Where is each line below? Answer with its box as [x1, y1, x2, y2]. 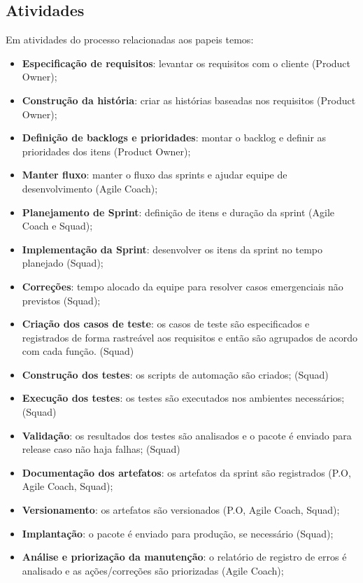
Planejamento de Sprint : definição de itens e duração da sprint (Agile [22, 204, 335, 219]
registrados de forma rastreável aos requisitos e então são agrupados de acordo [22, 330, 358, 344]
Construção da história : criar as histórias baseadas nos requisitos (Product [22, 92, 356, 107]
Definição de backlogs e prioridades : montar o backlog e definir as [22, 130, 327, 145]
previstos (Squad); [22, 293, 101, 307]
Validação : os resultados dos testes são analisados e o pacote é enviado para [22, 428, 352, 442]
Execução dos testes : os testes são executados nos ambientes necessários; [22, 391, 345, 405]
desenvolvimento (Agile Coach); [22, 181, 158, 195]
